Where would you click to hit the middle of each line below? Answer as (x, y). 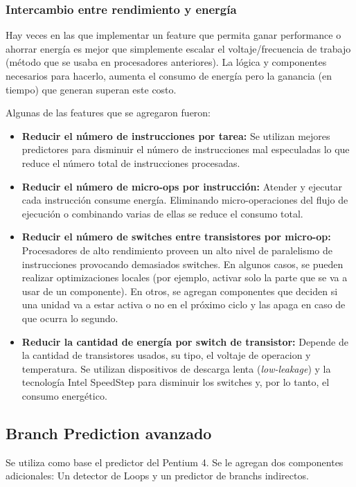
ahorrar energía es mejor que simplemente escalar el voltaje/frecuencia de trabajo (178, 48)
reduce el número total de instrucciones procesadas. (131, 162)
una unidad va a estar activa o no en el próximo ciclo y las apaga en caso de (184, 304)
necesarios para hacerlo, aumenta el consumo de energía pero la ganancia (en (169, 76)
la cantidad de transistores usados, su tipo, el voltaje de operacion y (166, 355)
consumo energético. (64, 395)
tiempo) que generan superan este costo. (91, 89)
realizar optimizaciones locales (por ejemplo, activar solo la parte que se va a (185, 277)
